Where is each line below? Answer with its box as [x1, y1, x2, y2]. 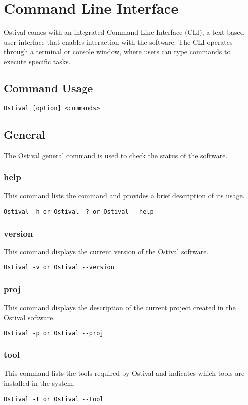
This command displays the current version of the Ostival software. [4, 246, 209, 256]
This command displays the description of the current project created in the [4, 302, 236, 313]
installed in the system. [4, 377, 75, 388]
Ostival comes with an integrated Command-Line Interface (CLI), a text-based [4, 27, 244, 37]
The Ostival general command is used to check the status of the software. [4, 150, 228, 160]
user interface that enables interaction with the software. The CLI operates [4, 36, 233, 47]
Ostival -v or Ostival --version [4, 264, 114, 271]
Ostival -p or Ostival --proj [4, 329, 104, 337]
